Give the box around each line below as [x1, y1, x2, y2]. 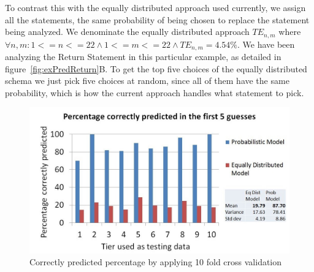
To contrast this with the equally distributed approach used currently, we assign [5, 1, 306, 13]
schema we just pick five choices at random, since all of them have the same [5, 74, 289, 87]
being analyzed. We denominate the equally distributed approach [5, 25, 250, 38]
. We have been [237, 37, 295, 50]
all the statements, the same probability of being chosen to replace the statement [5, 13, 310, 26]
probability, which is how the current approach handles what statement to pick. [5, 86, 304, 99]
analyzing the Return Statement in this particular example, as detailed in [5, 50, 281, 63]
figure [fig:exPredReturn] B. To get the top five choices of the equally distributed [5, 62, 307, 75]
